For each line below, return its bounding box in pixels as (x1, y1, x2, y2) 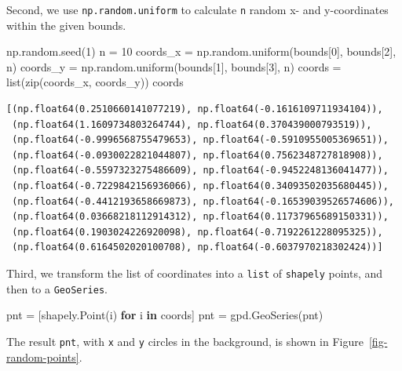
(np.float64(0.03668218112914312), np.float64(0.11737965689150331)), (12, 211, 389, 223)
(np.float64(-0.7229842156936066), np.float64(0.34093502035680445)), (12, 180, 389, 191)
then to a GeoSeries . (6, 280, 108, 296)
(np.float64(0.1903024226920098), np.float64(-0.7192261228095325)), (12, 226, 383, 238)
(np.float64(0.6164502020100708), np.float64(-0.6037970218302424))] (12, 242, 383, 253)
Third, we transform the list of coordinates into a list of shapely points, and (6, 264, 383, 281)
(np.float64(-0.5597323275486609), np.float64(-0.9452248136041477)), (12, 165, 389, 176)
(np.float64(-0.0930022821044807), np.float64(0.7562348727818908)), (12, 149, 383, 161)
